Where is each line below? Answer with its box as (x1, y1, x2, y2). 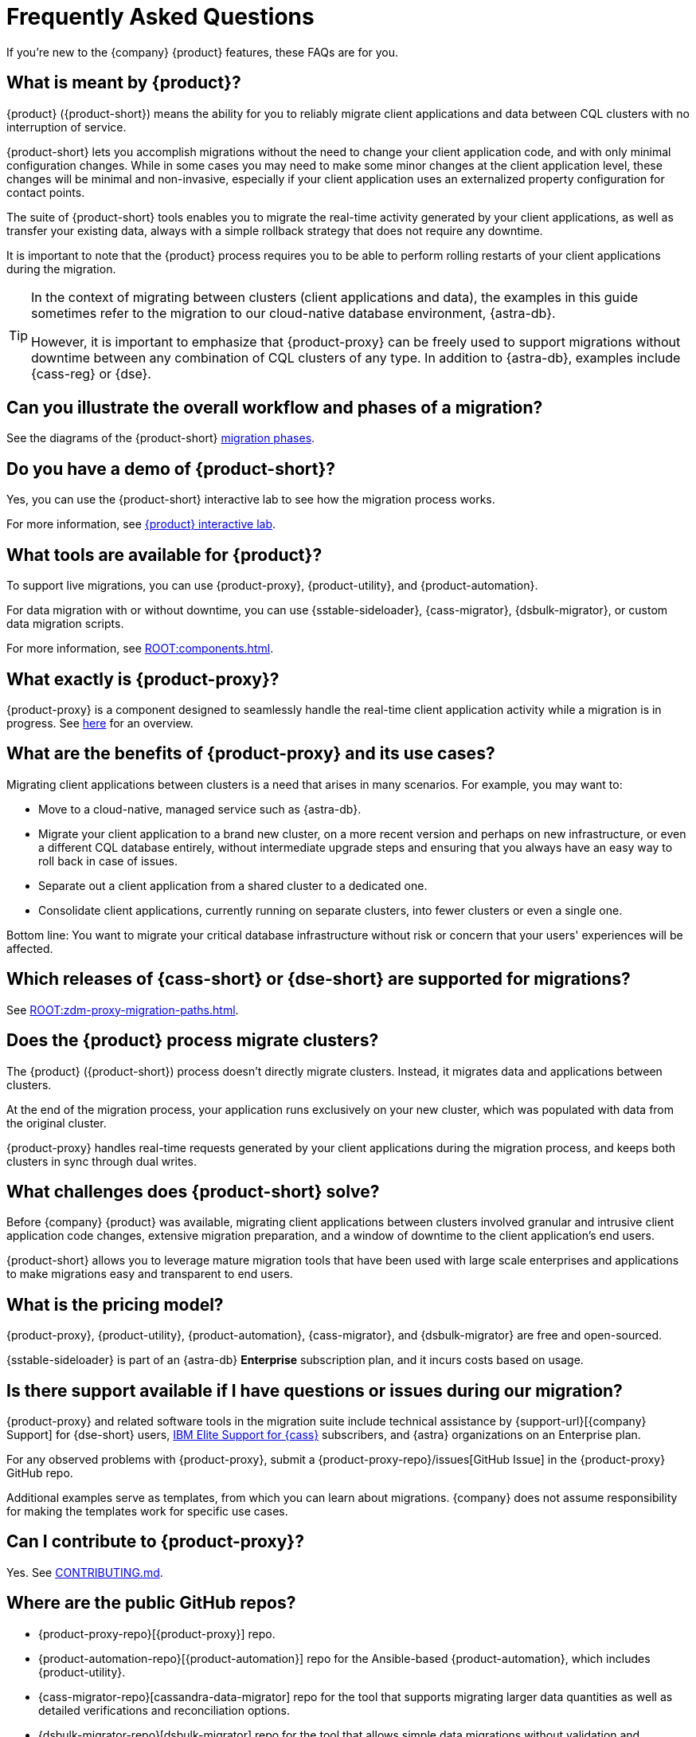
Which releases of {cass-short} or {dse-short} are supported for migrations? (6, 969, 631, 990)
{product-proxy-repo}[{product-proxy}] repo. (38, 1626, 276, 1641)
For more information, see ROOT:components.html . (6, 641, 274, 656)
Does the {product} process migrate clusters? (6, 1030, 379, 1051)
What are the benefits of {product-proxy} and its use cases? (6, 743, 495, 764)
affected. (6, 941, 53, 955)
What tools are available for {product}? (6, 544, 323, 565)
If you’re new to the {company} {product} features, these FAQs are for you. (6, 45, 399, 59)
